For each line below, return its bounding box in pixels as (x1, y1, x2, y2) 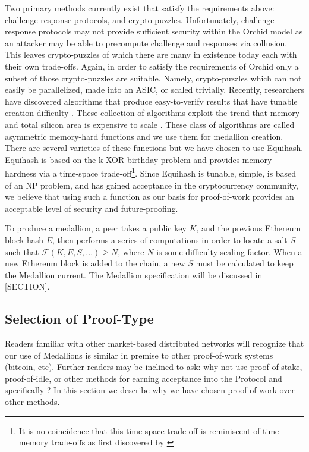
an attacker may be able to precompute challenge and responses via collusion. (5, 36, 288, 49)
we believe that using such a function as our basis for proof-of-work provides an (5, 190, 294, 203)
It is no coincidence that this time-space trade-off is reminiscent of (18, 424, 260, 437)
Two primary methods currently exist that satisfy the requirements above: (5, 2, 275, 14)
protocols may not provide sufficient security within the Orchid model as (38, 25, 303, 37)
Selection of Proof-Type (5, 309, 154, 328)
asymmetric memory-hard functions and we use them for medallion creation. (5, 130, 283, 142)
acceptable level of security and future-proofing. (5, 202, 178, 214)
